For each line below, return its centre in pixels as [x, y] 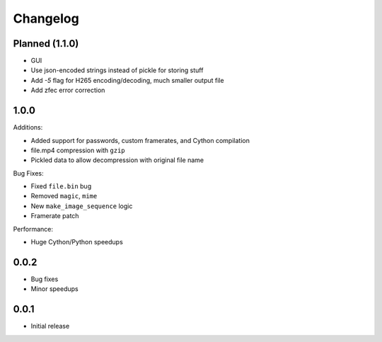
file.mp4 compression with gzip [78, 150]
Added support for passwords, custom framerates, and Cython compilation [140, 140]
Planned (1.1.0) [46, 44]
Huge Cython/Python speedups [77, 242]
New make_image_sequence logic [82, 206]
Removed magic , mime [64, 196]
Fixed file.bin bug [61, 186]
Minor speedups [55, 289]
